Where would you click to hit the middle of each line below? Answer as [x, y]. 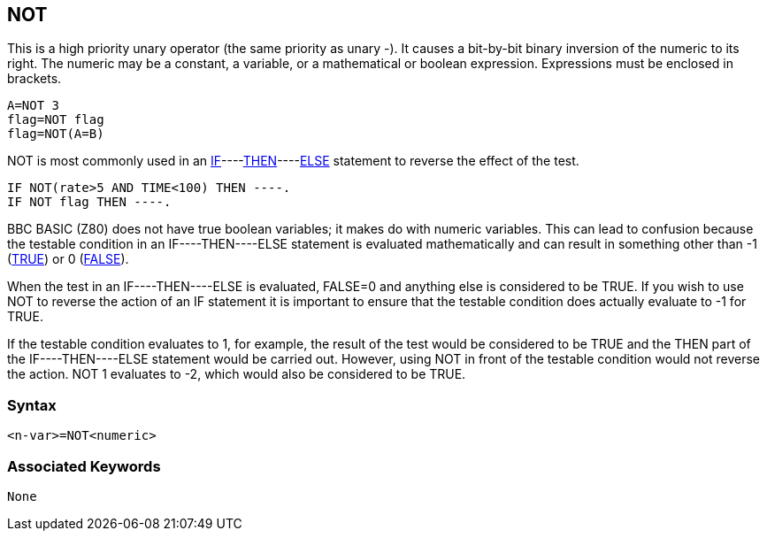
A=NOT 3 [34, 106]
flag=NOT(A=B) [56, 134]
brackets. [35, 79]
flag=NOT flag [56, 120]
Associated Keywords [84, 466]
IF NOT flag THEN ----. [89, 202]
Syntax [32, 405]
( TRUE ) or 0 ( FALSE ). [68, 259]
